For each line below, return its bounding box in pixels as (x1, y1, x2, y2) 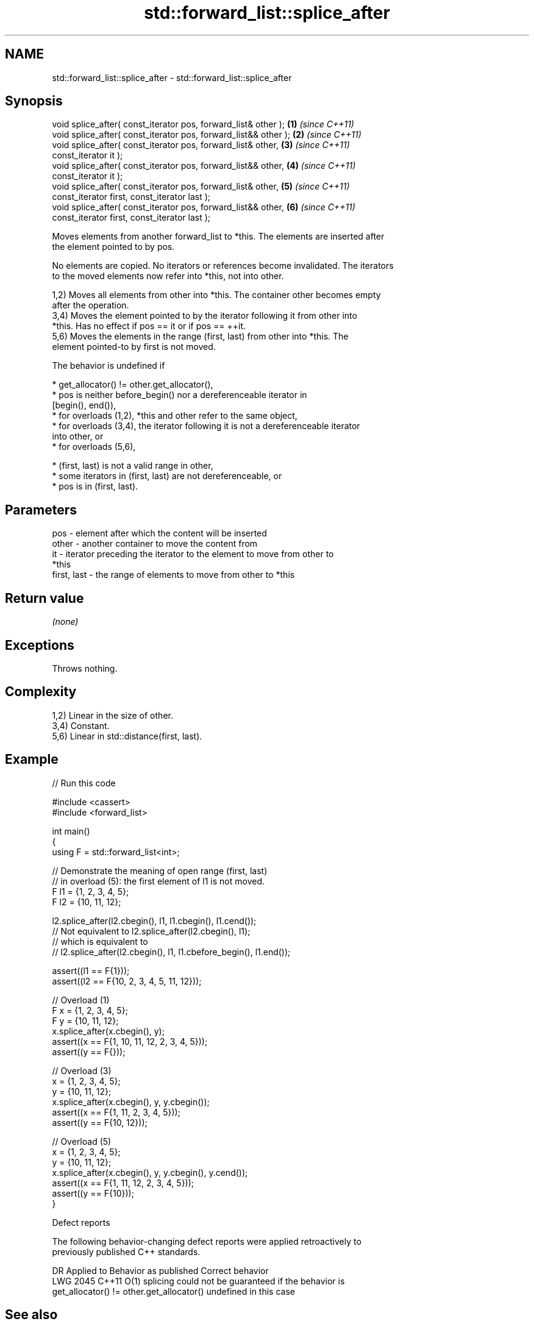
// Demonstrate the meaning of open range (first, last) (52, 865, 268, 876)
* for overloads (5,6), (52, 441, 136, 452)
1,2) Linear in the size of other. (52, 710, 173, 721)
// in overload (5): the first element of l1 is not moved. (52, 875, 265, 886)
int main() (52, 825, 90, 836)
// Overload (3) (52, 1065, 112, 1076)
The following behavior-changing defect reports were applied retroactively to (52, 1236, 361, 1247)
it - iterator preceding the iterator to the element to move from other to (52, 549, 334, 560)
